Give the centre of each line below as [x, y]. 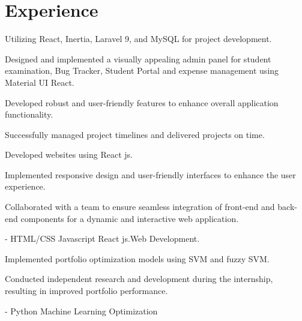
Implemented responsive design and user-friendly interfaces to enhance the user [150, 174]
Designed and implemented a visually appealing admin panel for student [138, 58]
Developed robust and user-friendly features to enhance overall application [142, 102]
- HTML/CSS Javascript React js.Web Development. [102, 238]
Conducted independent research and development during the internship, [139, 279]
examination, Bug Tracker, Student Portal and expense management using [142, 70]
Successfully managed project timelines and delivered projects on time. [135, 134]
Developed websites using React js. [69, 154]
